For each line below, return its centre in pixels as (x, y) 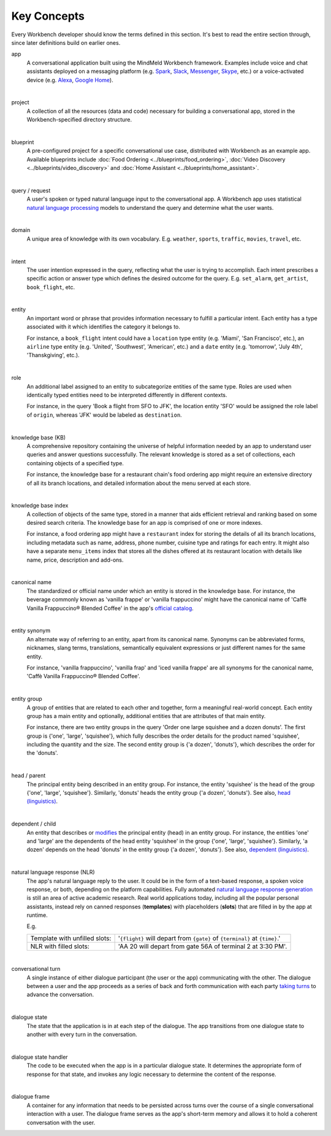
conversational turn (36, 969)
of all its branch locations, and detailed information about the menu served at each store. (139, 483)
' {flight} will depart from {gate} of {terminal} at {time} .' (199, 938)
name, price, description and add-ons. (75, 560)
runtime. (37, 915)
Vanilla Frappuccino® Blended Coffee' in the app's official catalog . (110, 608)
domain (21, 230)
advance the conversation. (60, 995)
